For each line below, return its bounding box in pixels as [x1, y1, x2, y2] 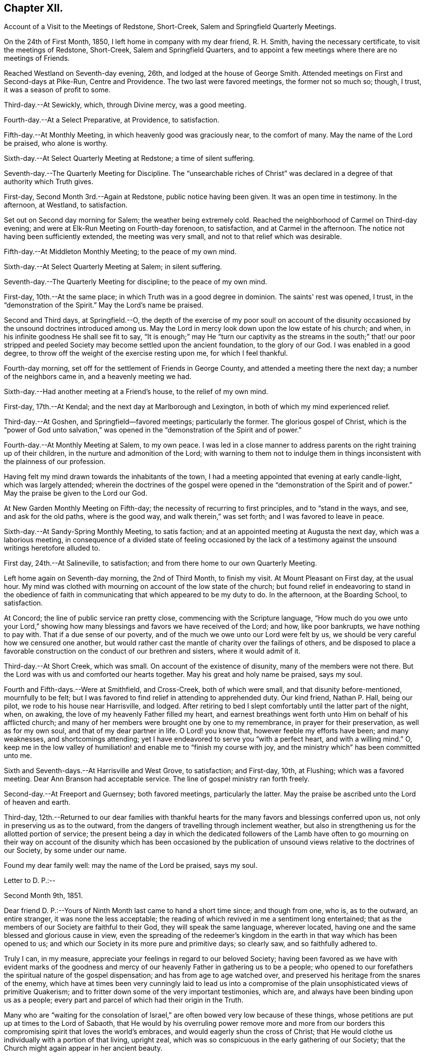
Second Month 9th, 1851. [4, 891, 83, 900]
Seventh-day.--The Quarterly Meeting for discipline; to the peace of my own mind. [4, 277, 267, 286]
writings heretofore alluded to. [4, 544, 101, 553]
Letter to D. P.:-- [4, 876, 56, 885]
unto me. [4, 751, 32, 760]
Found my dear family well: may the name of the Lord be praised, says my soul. [4, 861, 257, 870]
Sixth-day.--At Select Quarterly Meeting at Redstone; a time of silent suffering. [4, 154, 255, 163]
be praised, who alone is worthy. [4, 139, 108, 148]
